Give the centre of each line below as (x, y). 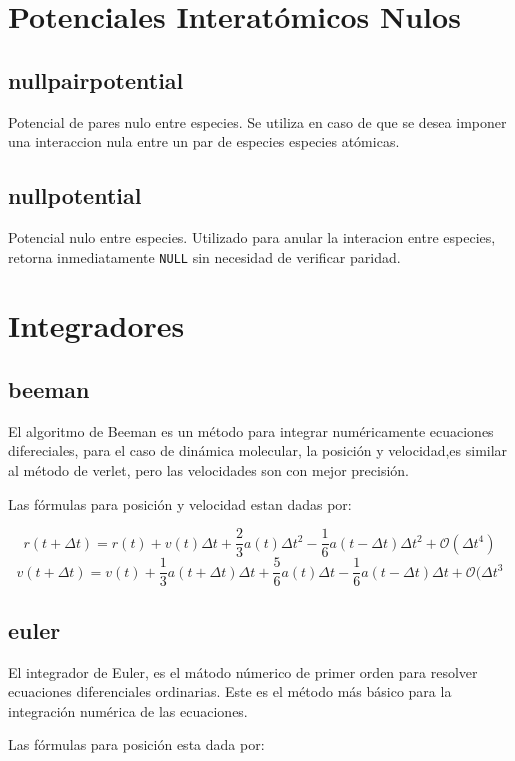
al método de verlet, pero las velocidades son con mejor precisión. (208, 469)
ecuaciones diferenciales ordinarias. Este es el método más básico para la (230, 691)
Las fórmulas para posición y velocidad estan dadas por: (180, 503)
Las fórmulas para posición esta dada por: (136, 744)
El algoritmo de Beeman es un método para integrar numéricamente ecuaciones (251, 430)
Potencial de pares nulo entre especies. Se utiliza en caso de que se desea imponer (257, 121)
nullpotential (75, 195)
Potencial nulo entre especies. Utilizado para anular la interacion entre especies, (252, 236)
